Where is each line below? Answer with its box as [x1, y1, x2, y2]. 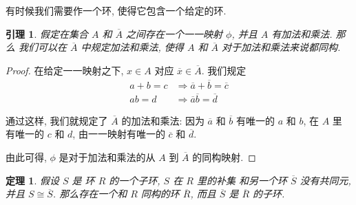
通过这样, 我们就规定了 [6, 113, 108, 127]
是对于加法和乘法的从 [59, 150, 156, 164]
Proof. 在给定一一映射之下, [6, 63, 124, 77]
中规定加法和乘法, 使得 [81, 40, 184, 54]
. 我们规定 [201, 63, 247, 77]
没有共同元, [300, 173, 351, 187]
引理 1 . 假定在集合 [6, 26, 88, 41]
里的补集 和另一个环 [196, 173, 287, 187]
